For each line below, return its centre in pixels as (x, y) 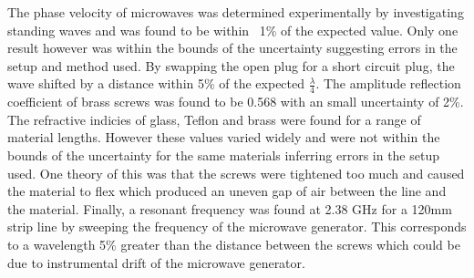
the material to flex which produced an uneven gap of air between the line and (227, 191)
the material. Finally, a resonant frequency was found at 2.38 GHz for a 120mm (230, 208)
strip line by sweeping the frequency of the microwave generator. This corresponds (237, 227)
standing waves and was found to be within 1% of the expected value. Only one (233, 30)
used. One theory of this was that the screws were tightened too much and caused (236, 173)
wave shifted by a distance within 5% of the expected (156, 83)
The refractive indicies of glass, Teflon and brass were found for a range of (214, 119)
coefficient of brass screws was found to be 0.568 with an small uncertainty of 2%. (236, 102)
